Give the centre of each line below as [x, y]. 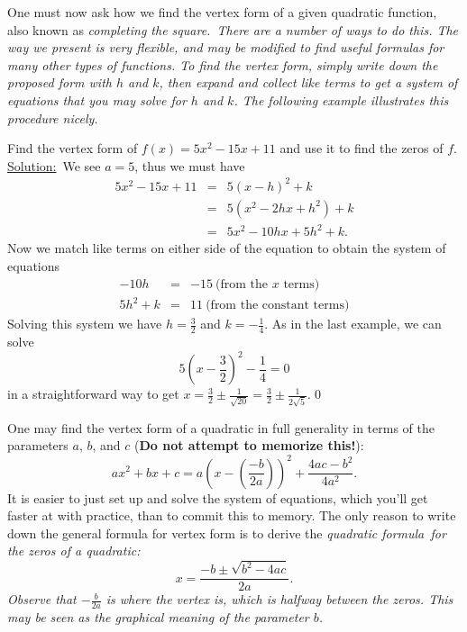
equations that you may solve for [97, 99]
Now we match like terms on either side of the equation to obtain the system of [227, 248]
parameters [38, 445]
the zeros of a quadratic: [74, 551]
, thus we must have [190, 165]
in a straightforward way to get [93, 394]
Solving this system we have [85, 324]
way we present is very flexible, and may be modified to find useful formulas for [226, 47]
